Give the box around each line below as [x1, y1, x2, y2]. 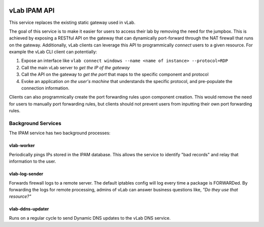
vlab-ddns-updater [9, 206, 49, 212]
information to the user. [9, 159, 56, 165]
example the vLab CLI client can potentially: [9, 49, 97, 55]
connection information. [21, 85, 69, 91]
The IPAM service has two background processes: [9, 130, 111, 136]
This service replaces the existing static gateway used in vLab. [9, 20, 135, 25]
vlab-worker [9, 143, 35, 148]
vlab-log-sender [9, 171, 44, 177]
